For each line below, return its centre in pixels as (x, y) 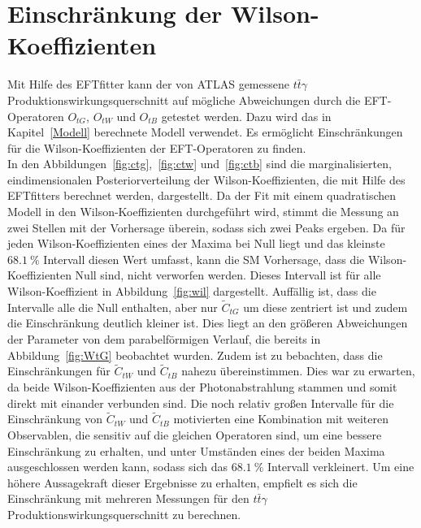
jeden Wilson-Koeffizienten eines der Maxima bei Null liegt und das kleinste (196, 243)
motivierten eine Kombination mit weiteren (281, 419)
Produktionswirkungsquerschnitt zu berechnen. (124, 514)
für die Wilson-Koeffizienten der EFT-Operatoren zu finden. (157, 147)
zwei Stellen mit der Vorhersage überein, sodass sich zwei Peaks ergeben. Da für (206, 227)
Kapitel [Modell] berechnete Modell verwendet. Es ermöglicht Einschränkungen (205, 132)
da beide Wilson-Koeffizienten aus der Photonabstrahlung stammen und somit (202, 387)
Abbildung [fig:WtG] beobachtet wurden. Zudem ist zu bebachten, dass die (195, 355)
